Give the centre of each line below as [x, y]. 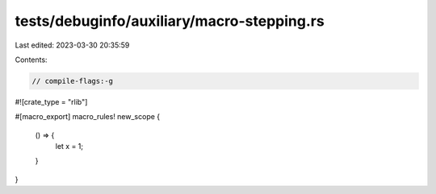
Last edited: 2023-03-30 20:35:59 [72, 45]
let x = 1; [69, 147]
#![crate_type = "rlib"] [51, 101]
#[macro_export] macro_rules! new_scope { [88, 117]
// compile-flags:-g [72, 81]
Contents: [31, 60]
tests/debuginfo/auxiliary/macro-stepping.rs [170, 21]
